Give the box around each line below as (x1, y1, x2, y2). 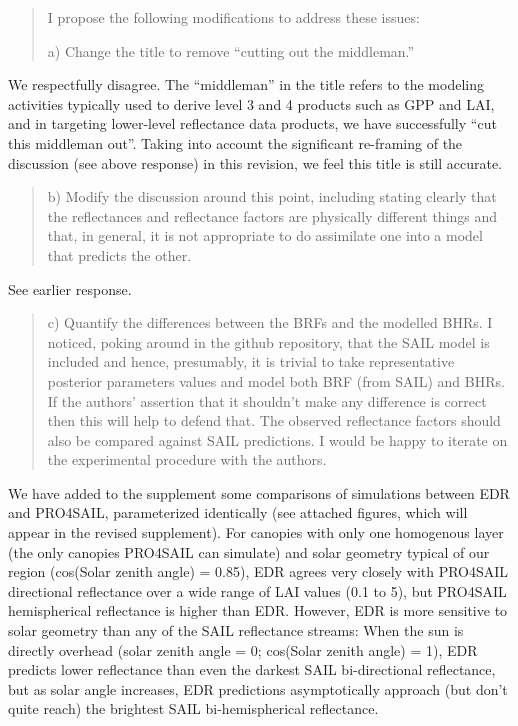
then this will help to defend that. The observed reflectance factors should (47, 410, 501, 431)
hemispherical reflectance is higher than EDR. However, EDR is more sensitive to (8, 600, 508, 621)
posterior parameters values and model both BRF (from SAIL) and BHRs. (47, 370, 505, 391)
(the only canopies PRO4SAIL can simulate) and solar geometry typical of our (8, 541, 490, 562)
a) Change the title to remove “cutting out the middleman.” (47, 40, 415, 61)
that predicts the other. (47, 244, 192, 265)
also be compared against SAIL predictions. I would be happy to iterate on (47, 429, 508, 450)
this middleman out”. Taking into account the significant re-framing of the (8, 132, 463, 153)
